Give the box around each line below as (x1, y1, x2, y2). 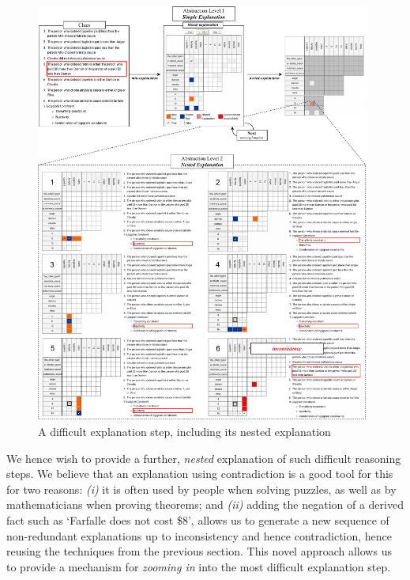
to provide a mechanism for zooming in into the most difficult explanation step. (6, 558, 391, 574)
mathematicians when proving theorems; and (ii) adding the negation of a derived (6, 496, 404, 513)
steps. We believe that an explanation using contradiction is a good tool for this (6, 465, 393, 482)
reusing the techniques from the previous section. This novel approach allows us (6, 543, 392, 559)
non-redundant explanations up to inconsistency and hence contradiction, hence (6, 527, 393, 544)
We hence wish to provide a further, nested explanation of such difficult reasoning (6, 449, 401, 466)
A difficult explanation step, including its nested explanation (38, 423, 331, 439)
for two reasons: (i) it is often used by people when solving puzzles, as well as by (6, 480, 397, 497)
